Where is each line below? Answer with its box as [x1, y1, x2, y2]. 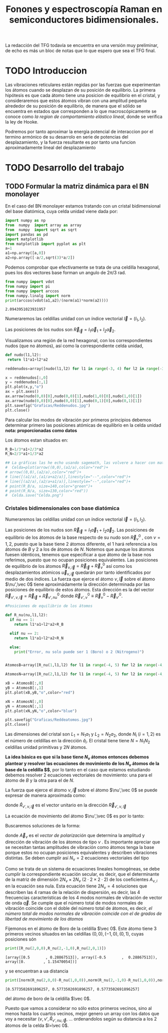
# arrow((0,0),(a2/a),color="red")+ [5, 470, 81, 475]
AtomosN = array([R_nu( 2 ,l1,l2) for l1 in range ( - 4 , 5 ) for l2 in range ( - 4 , [5, 672, 164, 677]
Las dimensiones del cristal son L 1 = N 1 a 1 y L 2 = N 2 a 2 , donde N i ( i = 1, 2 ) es [5, 731, 161, 738]
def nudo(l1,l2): [5, 352, 41, 357]
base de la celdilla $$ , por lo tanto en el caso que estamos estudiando [5, 767, 151, 773]
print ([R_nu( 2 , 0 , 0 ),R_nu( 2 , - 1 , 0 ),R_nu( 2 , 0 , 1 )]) [5, 946, 106, 951]
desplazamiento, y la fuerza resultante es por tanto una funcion [5, 139, 136, 146]
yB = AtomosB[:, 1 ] [5, 685, 43, 691]
